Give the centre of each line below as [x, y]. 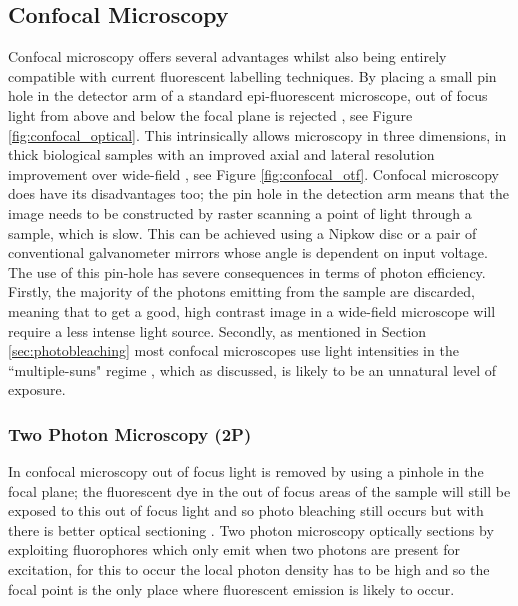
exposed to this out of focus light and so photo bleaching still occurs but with [246, 510]
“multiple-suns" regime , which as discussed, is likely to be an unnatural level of [252, 369]
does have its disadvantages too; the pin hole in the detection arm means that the [258, 193]
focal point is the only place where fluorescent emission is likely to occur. [231, 588]
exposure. [37, 389]
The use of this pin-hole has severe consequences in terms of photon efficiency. [247, 271]
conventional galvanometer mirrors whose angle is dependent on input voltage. [248, 252]
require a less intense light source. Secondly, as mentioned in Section [217, 330]
